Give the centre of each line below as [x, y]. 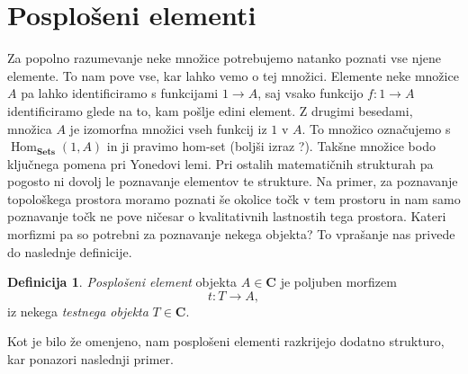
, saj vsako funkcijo [310, 93]
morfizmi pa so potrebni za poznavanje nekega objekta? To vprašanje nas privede [231, 234]
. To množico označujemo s [376, 128]
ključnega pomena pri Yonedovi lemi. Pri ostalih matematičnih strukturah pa [220, 163]
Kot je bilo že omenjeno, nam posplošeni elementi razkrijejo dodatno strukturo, [226, 341]
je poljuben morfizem [338, 282]
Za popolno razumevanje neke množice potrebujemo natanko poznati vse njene [224, 58]
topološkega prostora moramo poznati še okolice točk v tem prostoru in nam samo [234, 198]
